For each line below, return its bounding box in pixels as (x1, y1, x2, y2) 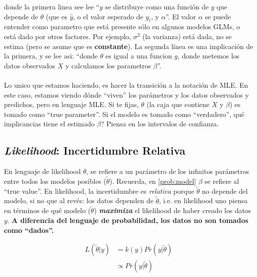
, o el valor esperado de (73, 11, 144, 21)
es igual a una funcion (105, 51, 172, 61)
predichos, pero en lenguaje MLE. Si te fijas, (4, 99, 139, 110)
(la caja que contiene (147, 99, 209, 110)
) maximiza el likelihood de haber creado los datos (94, 205, 251, 216)
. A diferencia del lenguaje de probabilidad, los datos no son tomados (7, 215, 249, 225)
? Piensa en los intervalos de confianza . (101, 118, 219, 129)
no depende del (202, 185, 248, 196)
